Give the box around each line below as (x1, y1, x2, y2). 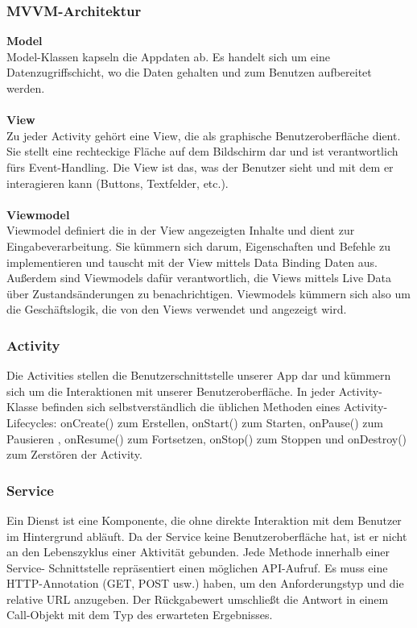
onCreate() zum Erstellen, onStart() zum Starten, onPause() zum (60, 414, 384, 430)
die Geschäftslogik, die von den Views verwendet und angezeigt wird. (6, 301, 347, 318)
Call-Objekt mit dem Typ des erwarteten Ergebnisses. (6, 606, 273, 623)
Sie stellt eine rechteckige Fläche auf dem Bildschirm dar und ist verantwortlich (6, 143, 398, 160)
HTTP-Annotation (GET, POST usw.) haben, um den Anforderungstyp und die (6, 575, 404, 592)
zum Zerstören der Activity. (6, 446, 142, 463)
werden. (6, 80, 45, 96)
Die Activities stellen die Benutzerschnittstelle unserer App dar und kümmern (6, 367, 391, 384)
